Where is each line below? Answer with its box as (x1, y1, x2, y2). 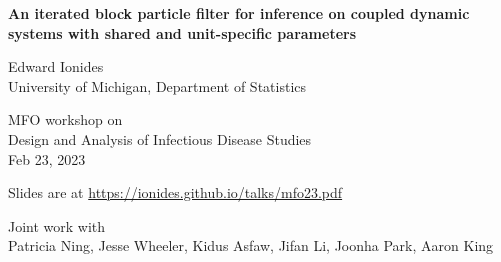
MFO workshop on (8, 109, 123, 130)
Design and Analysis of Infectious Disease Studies (8, 128, 312, 149)
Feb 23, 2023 (8, 148, 86, 169)
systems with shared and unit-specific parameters (8, 22, 357, 43)
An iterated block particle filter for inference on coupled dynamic (8, 3, 470, 23)
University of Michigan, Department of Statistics (8, 75, 307, 96)
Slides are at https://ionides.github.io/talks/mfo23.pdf (8, 182, 343, 203)
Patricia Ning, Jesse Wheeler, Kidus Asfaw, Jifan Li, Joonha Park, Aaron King (8, 235, 494, 256)
